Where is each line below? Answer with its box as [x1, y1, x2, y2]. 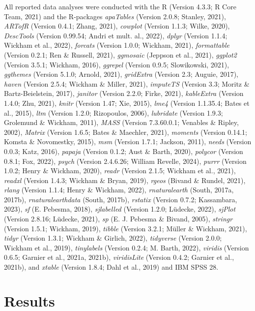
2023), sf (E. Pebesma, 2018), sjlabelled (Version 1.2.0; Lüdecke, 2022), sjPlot [4, 204, 236, 214]
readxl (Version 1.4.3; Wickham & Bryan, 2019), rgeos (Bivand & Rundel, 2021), [4, 175, 246, 185]
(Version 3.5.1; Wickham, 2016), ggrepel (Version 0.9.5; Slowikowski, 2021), [4, 59, 229, 69]
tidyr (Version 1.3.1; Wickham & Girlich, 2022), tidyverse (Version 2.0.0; [4, 233, 222, 243]
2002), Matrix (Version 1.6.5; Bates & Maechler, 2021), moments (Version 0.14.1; [4, 126, 247, 137]
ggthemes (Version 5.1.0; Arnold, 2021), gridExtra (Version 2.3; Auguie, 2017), [4, 69, 239, 79]
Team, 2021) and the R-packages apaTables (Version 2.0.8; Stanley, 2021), [4, 11, 226, 21]
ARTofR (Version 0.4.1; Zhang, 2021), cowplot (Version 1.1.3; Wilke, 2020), [4, 21, 230, 31]
